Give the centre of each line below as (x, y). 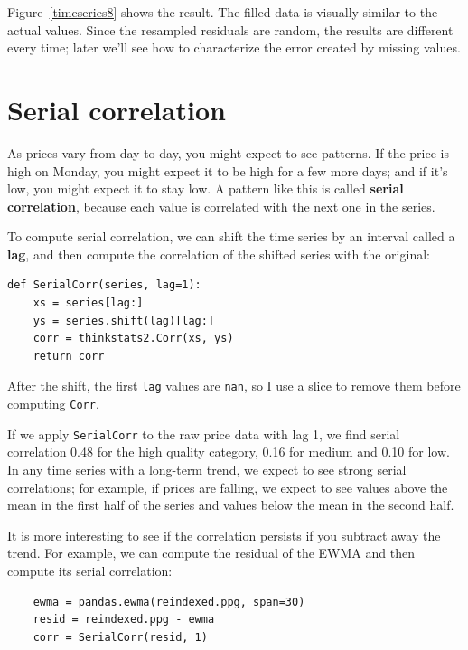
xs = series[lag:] (88, 303)
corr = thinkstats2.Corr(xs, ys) (133, 339)
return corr (69, 356)
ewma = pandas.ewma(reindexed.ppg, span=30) (169, 602)
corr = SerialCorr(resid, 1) (120, 637)
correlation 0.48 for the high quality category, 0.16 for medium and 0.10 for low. (229, 452)
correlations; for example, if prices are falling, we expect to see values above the (228, 487)
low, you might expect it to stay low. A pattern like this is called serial (206, 188)
